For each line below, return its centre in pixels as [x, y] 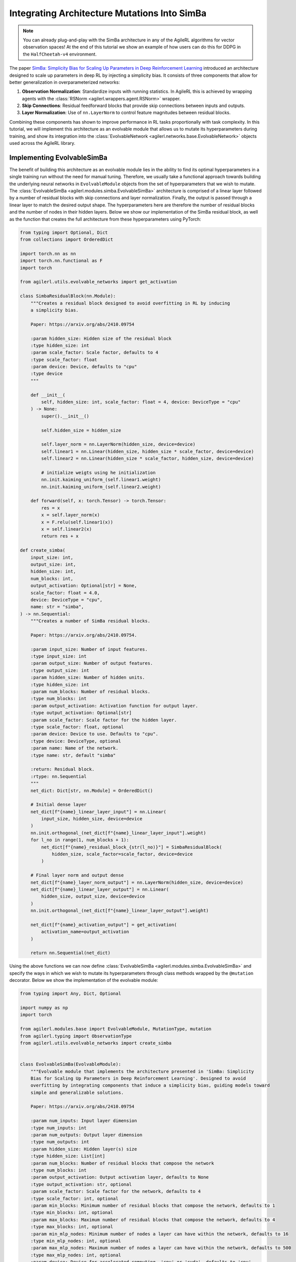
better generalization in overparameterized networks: [65, 82]
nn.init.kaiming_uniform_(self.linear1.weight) [101, 480]
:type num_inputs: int [58, 1128]
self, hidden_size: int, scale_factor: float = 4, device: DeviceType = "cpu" [141, 402]
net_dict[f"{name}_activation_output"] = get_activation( [104, 925]
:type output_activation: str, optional [81, 1184]
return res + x [60, 536]
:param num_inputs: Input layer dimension [84, 1121]
